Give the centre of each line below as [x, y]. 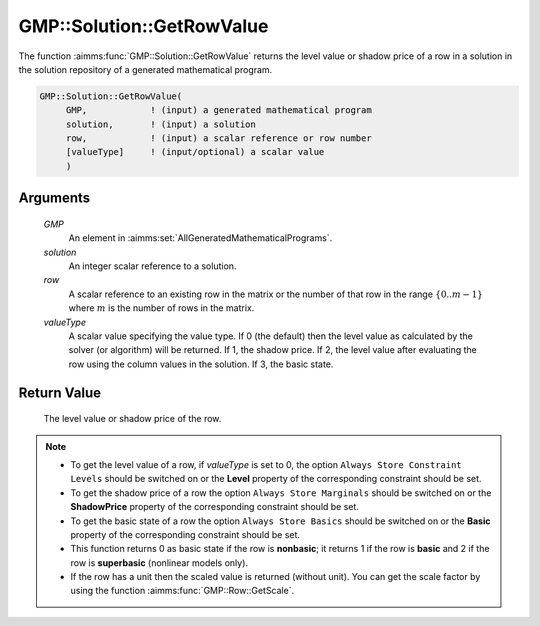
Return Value [60, 392]
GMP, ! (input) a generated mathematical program [218, 110]
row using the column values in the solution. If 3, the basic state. [201, 364]
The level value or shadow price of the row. [132, 419]
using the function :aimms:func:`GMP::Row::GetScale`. [182, 591]
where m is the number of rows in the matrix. [161, 308]
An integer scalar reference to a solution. [152, 266]
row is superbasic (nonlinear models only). [159, 562]
